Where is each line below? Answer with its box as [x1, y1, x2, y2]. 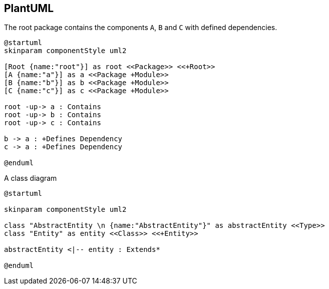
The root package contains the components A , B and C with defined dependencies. [4, 23, 277, 32]
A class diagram [4, 174, 57, 183]
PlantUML [4, 2, 54, 15]
